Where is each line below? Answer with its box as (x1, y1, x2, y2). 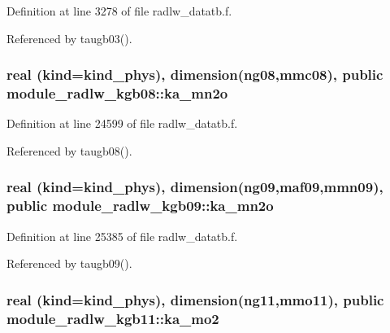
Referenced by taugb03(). (6, 29, 132, 46)
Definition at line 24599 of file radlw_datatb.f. (6, 115, 238, 132)
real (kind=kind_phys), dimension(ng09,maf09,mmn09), (6, 177, 383, 197)
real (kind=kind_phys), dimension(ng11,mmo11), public (6, 289, 384, 309)
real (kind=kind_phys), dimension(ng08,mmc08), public (6, 64, 383, 85)
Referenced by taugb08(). (6, 142, 132, 159)
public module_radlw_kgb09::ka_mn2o (6, 195, 274, 216)
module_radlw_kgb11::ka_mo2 (6, 308, 219, 328)
